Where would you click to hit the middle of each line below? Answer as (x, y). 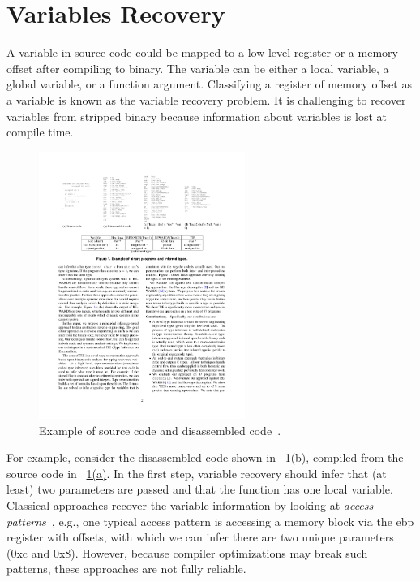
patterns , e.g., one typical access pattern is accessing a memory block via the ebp (210, 521)
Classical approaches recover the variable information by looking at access (190, 504)
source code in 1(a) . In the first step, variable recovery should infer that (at (197, 473)
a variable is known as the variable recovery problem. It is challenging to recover (206, 99)
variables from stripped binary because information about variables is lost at (197, 116)
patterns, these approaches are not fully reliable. (126, 569)
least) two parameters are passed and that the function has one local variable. (200, 489)
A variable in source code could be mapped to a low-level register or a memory (202, 52)
